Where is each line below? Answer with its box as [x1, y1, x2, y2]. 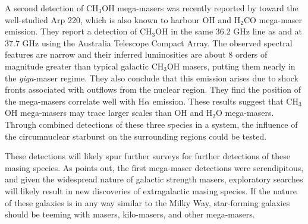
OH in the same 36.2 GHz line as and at [155, 25, 303, 37]
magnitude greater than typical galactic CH [5, 59, 164, 72]
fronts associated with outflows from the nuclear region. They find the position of [5, 83, 301, 96]
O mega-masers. [215, 106, 274, 119]
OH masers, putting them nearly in [166, 59, 296, 72]
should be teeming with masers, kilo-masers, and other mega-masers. [5, 208, 255, 220]
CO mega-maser [243, 13, 303, 26]
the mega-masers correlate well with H [5, 94, 145, 107]
